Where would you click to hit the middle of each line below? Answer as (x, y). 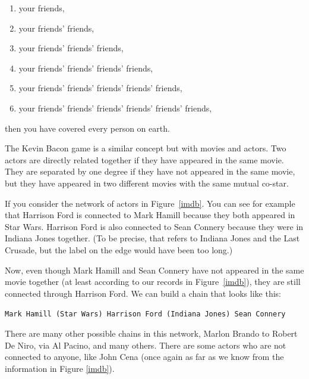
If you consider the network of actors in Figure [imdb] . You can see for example (150, 203)
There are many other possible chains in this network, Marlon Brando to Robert (151, 333)
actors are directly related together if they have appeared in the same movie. (144, 159)
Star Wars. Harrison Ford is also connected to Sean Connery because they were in (154, 226)
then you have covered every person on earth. (87, 128)
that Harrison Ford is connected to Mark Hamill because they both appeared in (150, 215)
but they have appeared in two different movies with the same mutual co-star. (147, 183)
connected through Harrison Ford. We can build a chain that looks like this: (143, 293)
